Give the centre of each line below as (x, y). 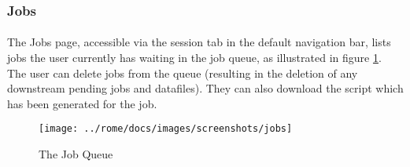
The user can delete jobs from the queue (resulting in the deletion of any (183, 73)
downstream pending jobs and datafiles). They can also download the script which (205, 88)
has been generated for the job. (82, 103)
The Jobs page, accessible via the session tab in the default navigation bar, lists (199, 42)
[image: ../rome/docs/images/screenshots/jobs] (166, 129)
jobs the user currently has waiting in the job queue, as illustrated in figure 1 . (194, 58)
